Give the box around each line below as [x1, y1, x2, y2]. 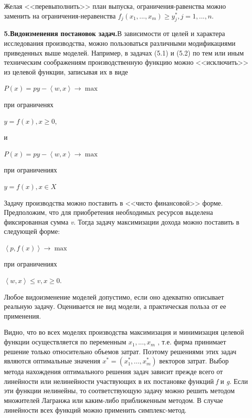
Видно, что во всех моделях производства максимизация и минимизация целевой [4, 327, 244, 337]
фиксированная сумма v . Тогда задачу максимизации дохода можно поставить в [4, 216, 239, 227]
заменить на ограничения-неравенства [4, 10, 116, 20]
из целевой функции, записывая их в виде [4, 66, 128, 76]
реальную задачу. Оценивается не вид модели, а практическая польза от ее [4, 301, 226, 311]
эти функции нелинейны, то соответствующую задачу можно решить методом [4, 385, 235, 396]
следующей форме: [4, 226, 60, 236]
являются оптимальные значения [4, 356, 100, 366]
